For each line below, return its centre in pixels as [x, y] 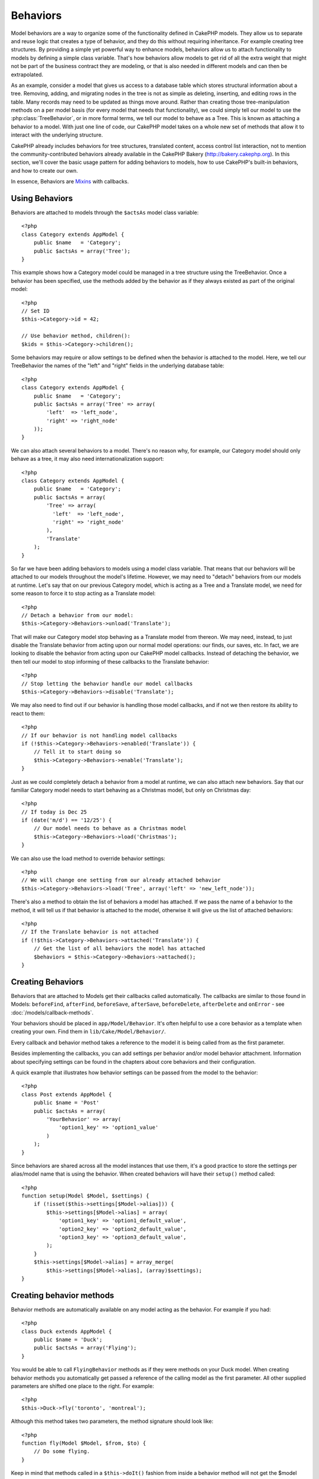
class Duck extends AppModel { [67, 1331]
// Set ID [35, 311]
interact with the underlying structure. [57, 135]
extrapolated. [27, 75]
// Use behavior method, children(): [76, 336]
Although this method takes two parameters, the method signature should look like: [112, 1421]
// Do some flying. [62, 1451]
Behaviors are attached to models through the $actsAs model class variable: [105, 212]
